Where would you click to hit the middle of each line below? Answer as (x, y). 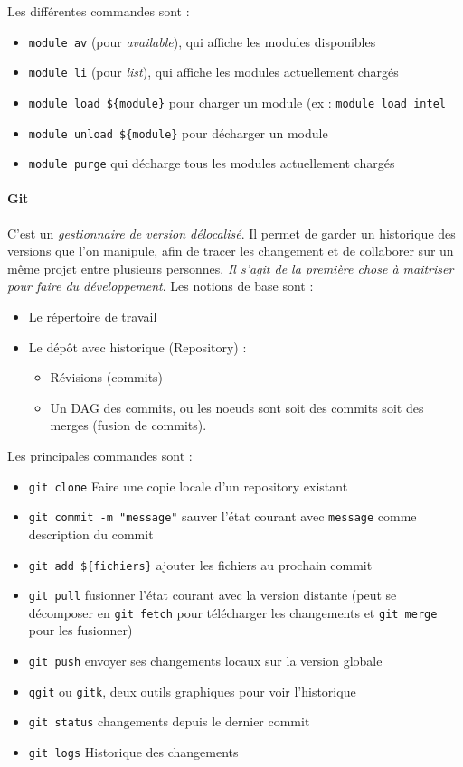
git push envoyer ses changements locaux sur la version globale (205, 661)
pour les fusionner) (80, 630)
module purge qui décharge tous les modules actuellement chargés (212, 163)
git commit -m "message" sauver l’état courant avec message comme (222, 516)
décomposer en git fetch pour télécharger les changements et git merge (233, 612)
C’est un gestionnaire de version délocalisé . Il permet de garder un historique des (231, 233)
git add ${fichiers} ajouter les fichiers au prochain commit (200, 564)
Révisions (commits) (107, 377)
